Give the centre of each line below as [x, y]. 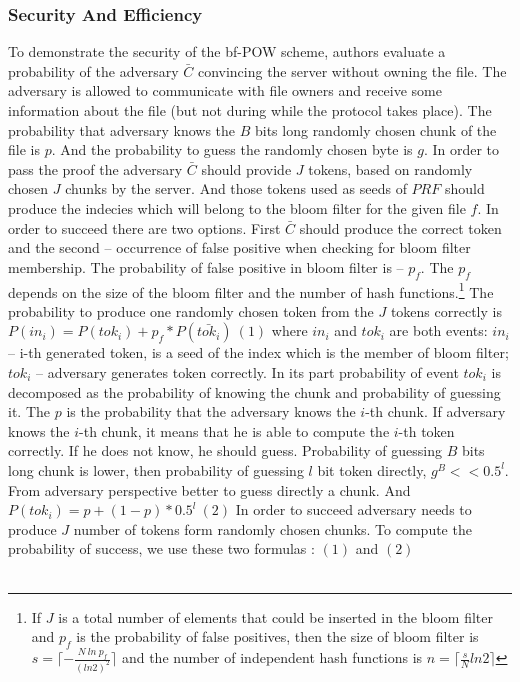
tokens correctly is [446, 310]
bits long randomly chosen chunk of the [375, 129]
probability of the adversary [93, 70]
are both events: [438, 330]
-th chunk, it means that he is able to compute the [234, 430]
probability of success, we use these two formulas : [161, 548]
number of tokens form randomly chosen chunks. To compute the [272, 528]
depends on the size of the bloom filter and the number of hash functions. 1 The [251, 290]
